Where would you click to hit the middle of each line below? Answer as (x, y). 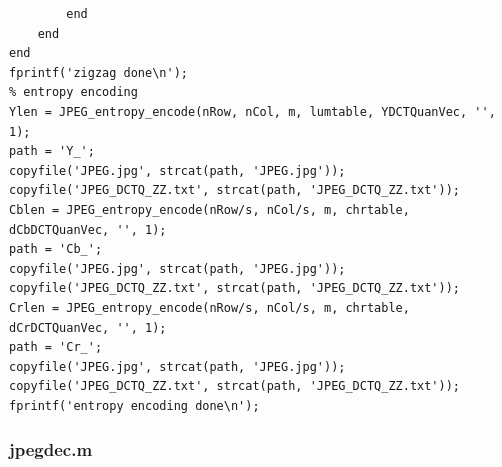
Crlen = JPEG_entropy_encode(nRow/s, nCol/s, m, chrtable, (209, 307)
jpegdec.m (51, 449)
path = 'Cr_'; (56, 347)
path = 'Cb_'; (56, 249)
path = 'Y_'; (52, 151)
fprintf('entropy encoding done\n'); (134, 405)
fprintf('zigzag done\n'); (98, 72)
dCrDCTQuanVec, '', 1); (88, 327)
